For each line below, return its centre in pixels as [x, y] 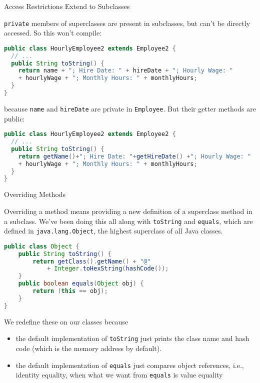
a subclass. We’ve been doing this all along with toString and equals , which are [128, 221]
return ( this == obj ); [70, 291]
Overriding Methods [35, 194]
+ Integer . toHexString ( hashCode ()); [108, 269]
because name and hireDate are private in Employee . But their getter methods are [130, 108]
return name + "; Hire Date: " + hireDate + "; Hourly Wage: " [126, 71]
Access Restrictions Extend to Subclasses [67, 6]
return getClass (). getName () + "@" [92, 261]
